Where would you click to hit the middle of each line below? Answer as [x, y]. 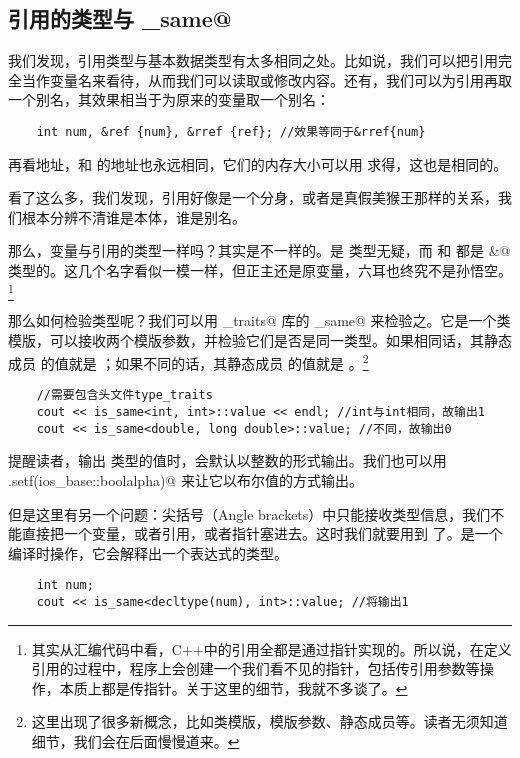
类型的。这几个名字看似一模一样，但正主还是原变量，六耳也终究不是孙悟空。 [260, 270]
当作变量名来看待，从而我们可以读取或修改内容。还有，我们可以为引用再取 [266, 79]
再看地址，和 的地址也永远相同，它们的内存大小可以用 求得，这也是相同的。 [258, 163]
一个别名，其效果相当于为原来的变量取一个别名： [169, 99]
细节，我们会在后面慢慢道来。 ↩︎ [135, 741]
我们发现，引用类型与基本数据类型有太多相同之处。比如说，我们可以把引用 [253, 60]
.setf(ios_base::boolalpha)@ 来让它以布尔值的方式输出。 [185, 479]
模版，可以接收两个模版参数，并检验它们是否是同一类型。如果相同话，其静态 [260, 339]
